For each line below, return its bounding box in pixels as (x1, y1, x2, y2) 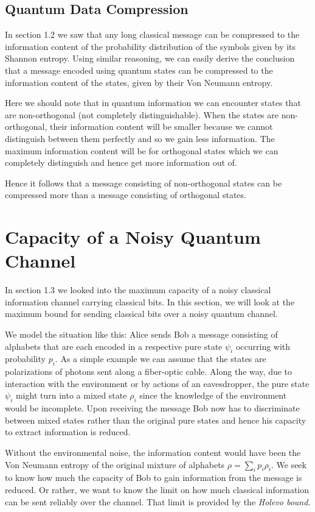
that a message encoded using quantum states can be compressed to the (5, 63, 273, 76)
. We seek (271, 458, 306, 471)
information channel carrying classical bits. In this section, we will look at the (5, 295, 295, 308)
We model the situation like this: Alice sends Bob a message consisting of (5, 328, 278, 341)
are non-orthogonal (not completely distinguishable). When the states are (5, 108, 279, 121)
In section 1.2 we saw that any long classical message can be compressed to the (5, 28, 300, 41)
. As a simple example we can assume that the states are (55, 352, 266, 365)
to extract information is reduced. (5, 425, 131, 438)
